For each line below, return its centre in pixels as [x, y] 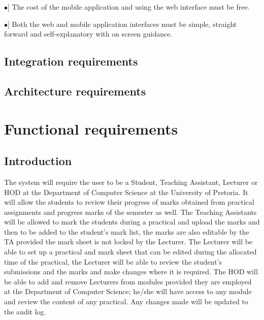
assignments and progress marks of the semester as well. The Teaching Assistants [130, 212]
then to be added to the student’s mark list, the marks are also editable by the [127, 231]
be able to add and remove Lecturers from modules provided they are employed [128, 281]
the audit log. [25, 311]
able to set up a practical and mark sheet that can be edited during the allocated [130, 252]
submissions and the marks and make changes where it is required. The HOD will [131, 271]
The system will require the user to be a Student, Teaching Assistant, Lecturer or [131, 182]
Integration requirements [71, 61]
